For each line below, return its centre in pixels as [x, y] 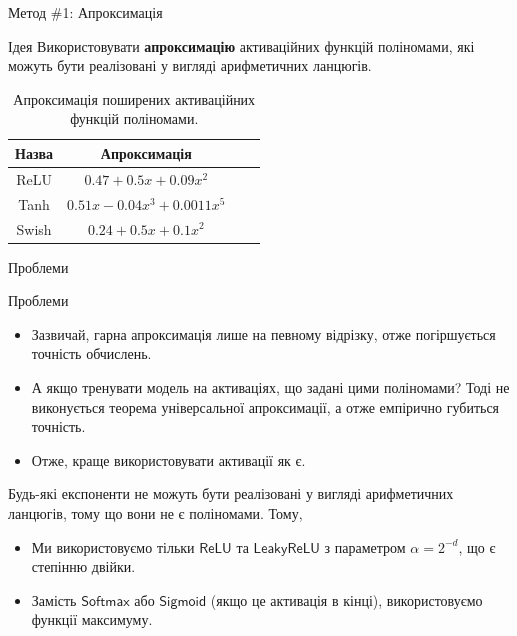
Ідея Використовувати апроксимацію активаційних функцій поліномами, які [241, 45]
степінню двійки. [83, 566]
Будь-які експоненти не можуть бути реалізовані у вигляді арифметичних [231, 493]
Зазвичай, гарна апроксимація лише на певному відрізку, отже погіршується [263, 333]
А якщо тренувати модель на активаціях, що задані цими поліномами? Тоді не [270, 386]
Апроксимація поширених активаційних [134, 98]
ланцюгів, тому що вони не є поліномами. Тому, [155, 512]
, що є [477, 546]
